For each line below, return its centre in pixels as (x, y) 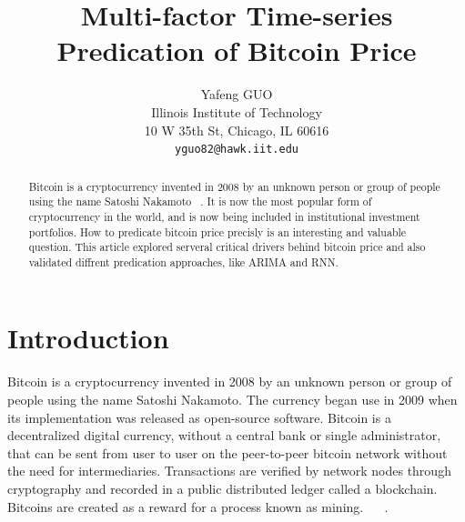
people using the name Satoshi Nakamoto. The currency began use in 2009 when (232, 400)
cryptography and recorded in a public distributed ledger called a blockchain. (222, 488)
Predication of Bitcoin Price (237, 50)
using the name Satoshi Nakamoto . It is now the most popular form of (200, 201)
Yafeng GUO (237, 94)
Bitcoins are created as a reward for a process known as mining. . (198, 506)
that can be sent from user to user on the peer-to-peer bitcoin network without (227, 452)
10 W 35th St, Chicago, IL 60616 (237, 130)
